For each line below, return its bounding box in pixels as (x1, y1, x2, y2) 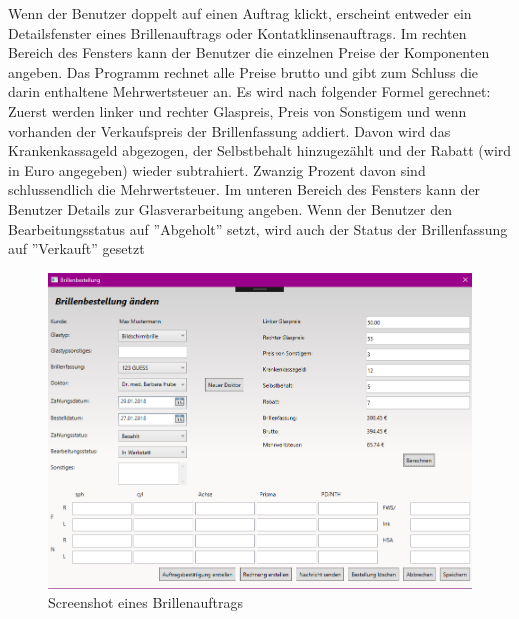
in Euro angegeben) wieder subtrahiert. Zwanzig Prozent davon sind (8, 159, 426, 180)
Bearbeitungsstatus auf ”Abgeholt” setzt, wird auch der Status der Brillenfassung (8, 218, 508, 239)
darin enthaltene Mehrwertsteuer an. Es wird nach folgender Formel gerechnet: (8, 81, 491, 102)
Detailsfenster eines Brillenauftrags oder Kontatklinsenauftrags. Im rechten (8, 22, 467, 43)
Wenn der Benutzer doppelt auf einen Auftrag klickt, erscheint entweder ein (8, 3, 472, 23)
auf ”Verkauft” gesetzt (8, 238, 145, 259)
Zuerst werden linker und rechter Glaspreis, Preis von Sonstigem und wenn (8, 100, 467, 121)
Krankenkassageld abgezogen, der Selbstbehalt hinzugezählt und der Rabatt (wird (8, 140, 512, 161)
